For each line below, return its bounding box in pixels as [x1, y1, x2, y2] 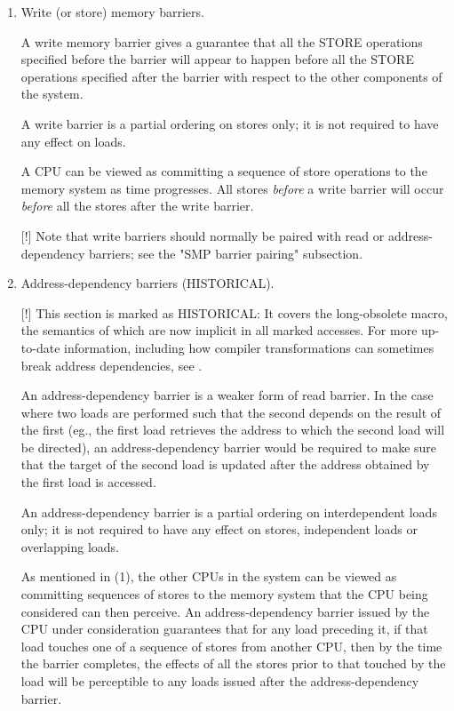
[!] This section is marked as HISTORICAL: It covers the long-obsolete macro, [20, 303, 448, 322]
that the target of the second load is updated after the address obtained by [20, 455, 430, 474]
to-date [20, 338, 60, 356]
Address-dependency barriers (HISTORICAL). [20, 274, 275, 292]
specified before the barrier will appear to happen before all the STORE [20, 50, 414, 68]
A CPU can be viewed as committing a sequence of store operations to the [20, 162, 427, 180]
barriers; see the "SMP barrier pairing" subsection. [89, 244, 363, 262]
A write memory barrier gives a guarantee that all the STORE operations [20, 32, 423, 51]
